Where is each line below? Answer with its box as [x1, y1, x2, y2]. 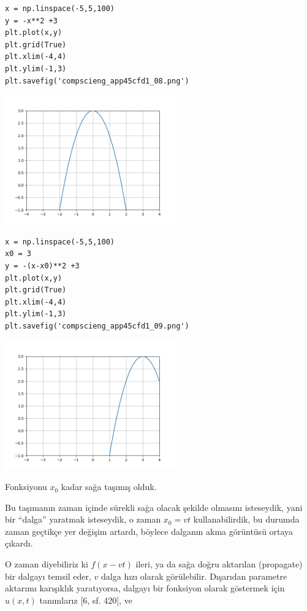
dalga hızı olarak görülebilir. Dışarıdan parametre [101, 569, 287, 582]
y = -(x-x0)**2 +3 [5, 261, 80, 270]
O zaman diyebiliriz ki [5, 558, 88, 570]
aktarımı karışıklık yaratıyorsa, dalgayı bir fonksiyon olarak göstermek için [5, 582, 285, 594]
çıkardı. [5, 537, 33, 550]
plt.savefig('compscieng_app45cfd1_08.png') [5, 76, 189, 85]
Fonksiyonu [5, 480, 47, 493]
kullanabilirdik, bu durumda [193, 513, 300, 526]
